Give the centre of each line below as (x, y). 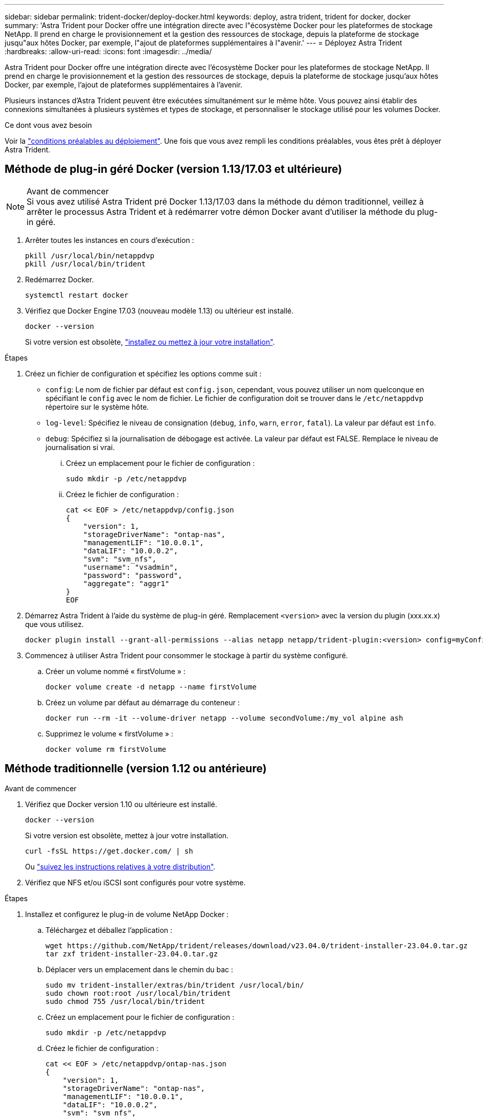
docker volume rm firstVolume (106, 749)
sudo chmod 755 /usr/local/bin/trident (125, 1001)
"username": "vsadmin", (131, 567)
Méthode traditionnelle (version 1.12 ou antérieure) (136, 769)
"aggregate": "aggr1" (126, 583)
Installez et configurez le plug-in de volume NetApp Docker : (127, 914)
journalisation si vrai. (80, 447)
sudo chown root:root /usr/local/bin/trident (138, 993)
